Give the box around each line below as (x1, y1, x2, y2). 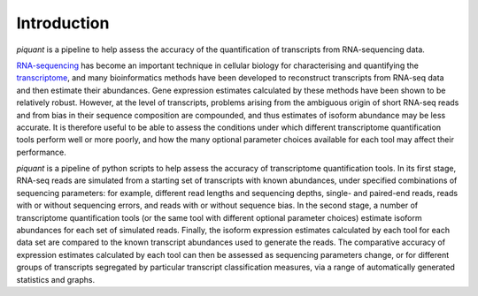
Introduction (16, 13, 110, 33)
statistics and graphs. (16, 274, 96, 285)
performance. (16, 147, 66, 157)
